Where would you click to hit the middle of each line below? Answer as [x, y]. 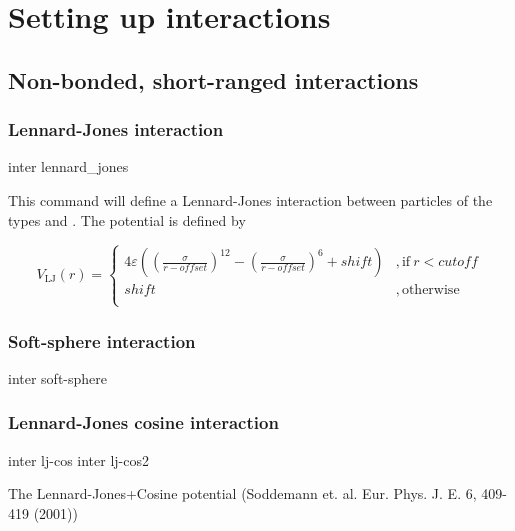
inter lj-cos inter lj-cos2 [78, 459]
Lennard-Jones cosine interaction [143, 422]
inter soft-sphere [58, 377]
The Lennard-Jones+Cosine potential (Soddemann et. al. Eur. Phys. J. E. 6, [242, 493]
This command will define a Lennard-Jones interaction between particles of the [250, 199]
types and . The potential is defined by [127, 219]
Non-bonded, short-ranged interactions [213, 79]
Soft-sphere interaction [102, 340]
